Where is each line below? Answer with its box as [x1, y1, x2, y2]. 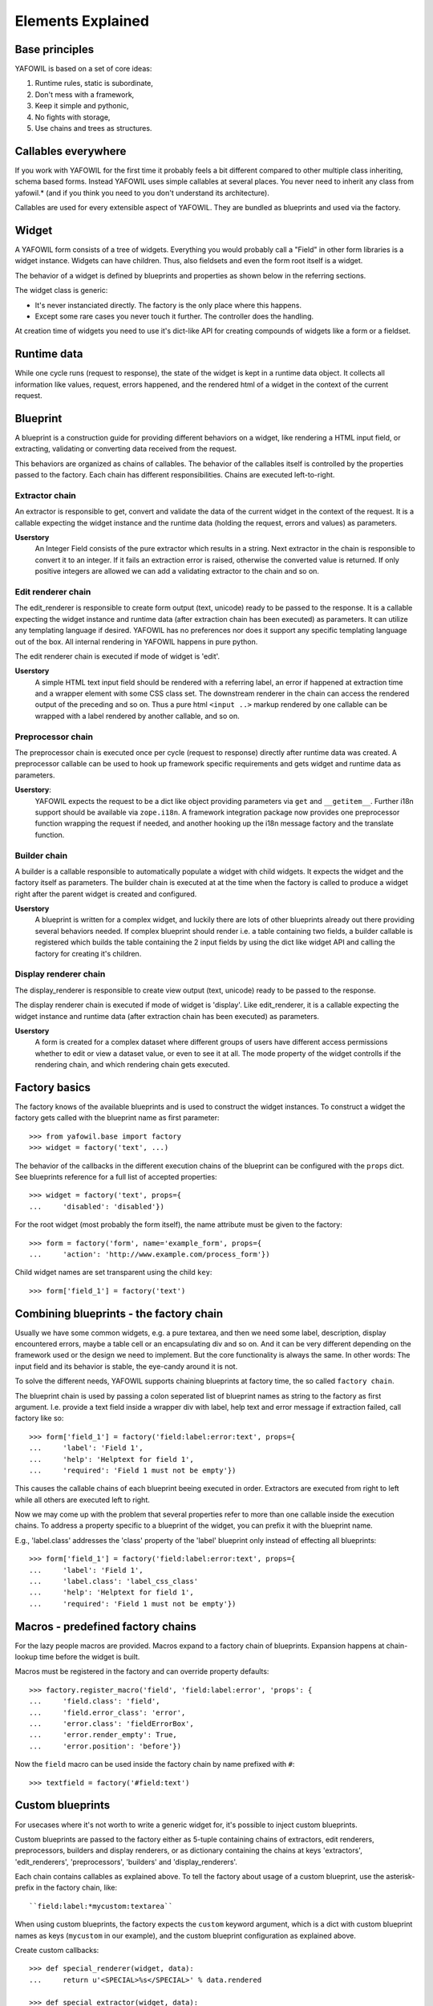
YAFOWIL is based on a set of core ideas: [14, 64, 152, 74]
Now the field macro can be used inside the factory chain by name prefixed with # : [14, 1760, 295, 1769]
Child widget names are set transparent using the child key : [14, 1268, 212, 1277]
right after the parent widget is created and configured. [14, 889, 197, 899]
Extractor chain [14, 489, 76, 501]
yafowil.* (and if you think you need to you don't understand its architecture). [14, 188, 270, 197]
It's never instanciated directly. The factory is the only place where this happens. [34, 300, 302, 310]
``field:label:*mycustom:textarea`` [29, 1902, 173, 1911]
